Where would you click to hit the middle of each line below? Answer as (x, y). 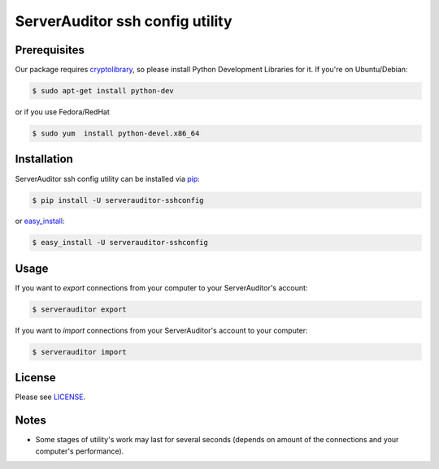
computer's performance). (80, 451)
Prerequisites (50, 50)
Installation (44, 159)
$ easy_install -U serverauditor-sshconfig (120, 243)
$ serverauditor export (80, 309)
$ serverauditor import (80, 352)
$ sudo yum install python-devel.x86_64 (116, 133)
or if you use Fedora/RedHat (62, 112)
